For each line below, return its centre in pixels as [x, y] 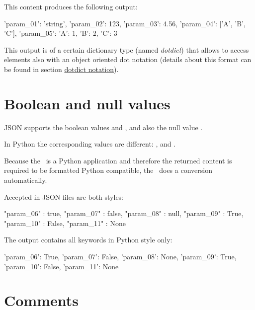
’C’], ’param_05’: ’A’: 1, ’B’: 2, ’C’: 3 [61, 33]
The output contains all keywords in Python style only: [88, 240]
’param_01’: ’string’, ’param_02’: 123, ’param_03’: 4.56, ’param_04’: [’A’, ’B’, [125, 23]
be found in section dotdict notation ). [61, 69]
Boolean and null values [87, 103]
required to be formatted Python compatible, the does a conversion [108, 170]
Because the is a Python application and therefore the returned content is [118, 160]
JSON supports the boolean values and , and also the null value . [103, 127]
